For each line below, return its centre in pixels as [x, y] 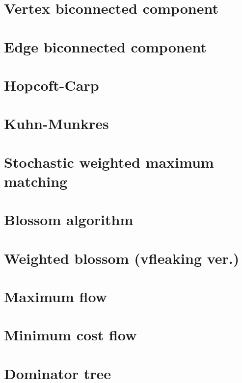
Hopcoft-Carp [52, 85]
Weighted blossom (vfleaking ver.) [122, 258]
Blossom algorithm [69, 219]
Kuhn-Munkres [56, 123]
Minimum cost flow [70, 335]
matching [36, 181]
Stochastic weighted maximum [109, 162]
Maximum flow [55, 296]
